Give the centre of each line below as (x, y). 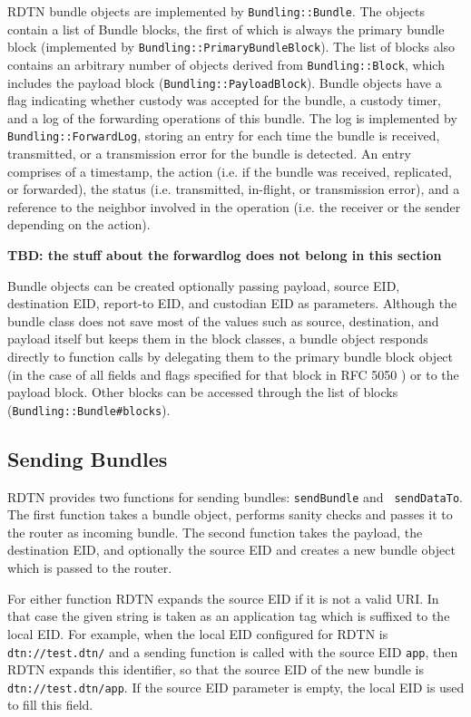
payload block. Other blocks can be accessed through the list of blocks (203, 392)
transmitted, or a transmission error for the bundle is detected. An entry (209, 154)
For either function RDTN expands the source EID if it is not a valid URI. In (223, 598)
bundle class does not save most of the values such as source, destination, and (223, 320)
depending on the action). (79, 224)
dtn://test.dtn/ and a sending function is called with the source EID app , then (233, 651)
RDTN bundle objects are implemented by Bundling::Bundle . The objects (216, 11)
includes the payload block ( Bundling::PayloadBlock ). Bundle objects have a (225, 82)
